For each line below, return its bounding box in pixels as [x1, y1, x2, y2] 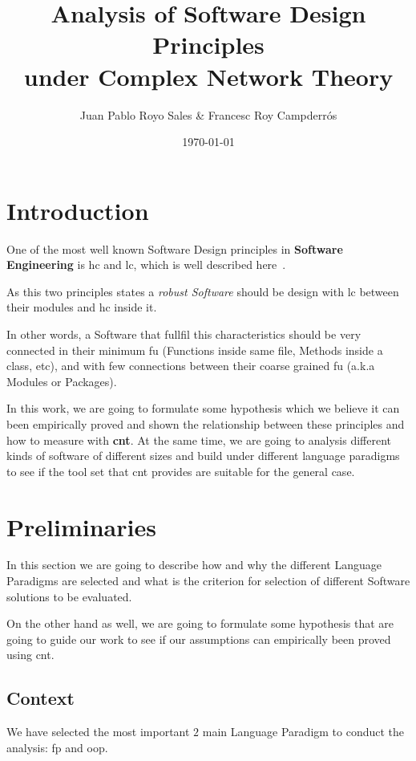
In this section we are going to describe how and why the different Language [6, 556, 382, 573]
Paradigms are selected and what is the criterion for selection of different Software [6, 572, 410, 589]
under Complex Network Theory [23, 59, 394, 92]
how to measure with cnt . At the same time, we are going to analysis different [6, 431, 391, 448]
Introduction [6, 193, 149, 226]
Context [6, 686, 75, 710]
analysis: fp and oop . [6, 739, 108, 755]
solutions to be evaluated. [6, 588, 132, 604]
